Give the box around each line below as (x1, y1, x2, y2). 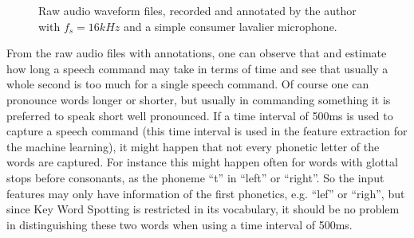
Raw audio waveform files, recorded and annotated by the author (38, 2, 357, 18)
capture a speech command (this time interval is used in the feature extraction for (6, 123, 408, 139)
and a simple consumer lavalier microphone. (123, 18, 337, 34)
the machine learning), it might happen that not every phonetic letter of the (6, 138, 380, 154)
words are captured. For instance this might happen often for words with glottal (6, 154, 398, 170)
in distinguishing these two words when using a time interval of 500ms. (6, 216, 353, 232)
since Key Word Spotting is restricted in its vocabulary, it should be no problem (6, 201, 400, 217)
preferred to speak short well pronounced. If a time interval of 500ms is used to (6, 107, 393, 123)
